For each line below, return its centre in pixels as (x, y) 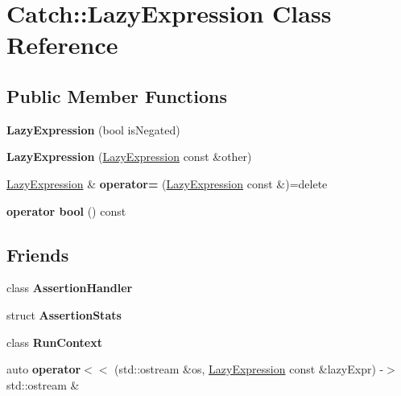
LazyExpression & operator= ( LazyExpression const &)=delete (167, 183)
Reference (62, 45)
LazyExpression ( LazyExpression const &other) (129, 157)
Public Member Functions (117, 95)
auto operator (44, 369)
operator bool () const (66, 210)
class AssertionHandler (70, 288)
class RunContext (54, 342)
